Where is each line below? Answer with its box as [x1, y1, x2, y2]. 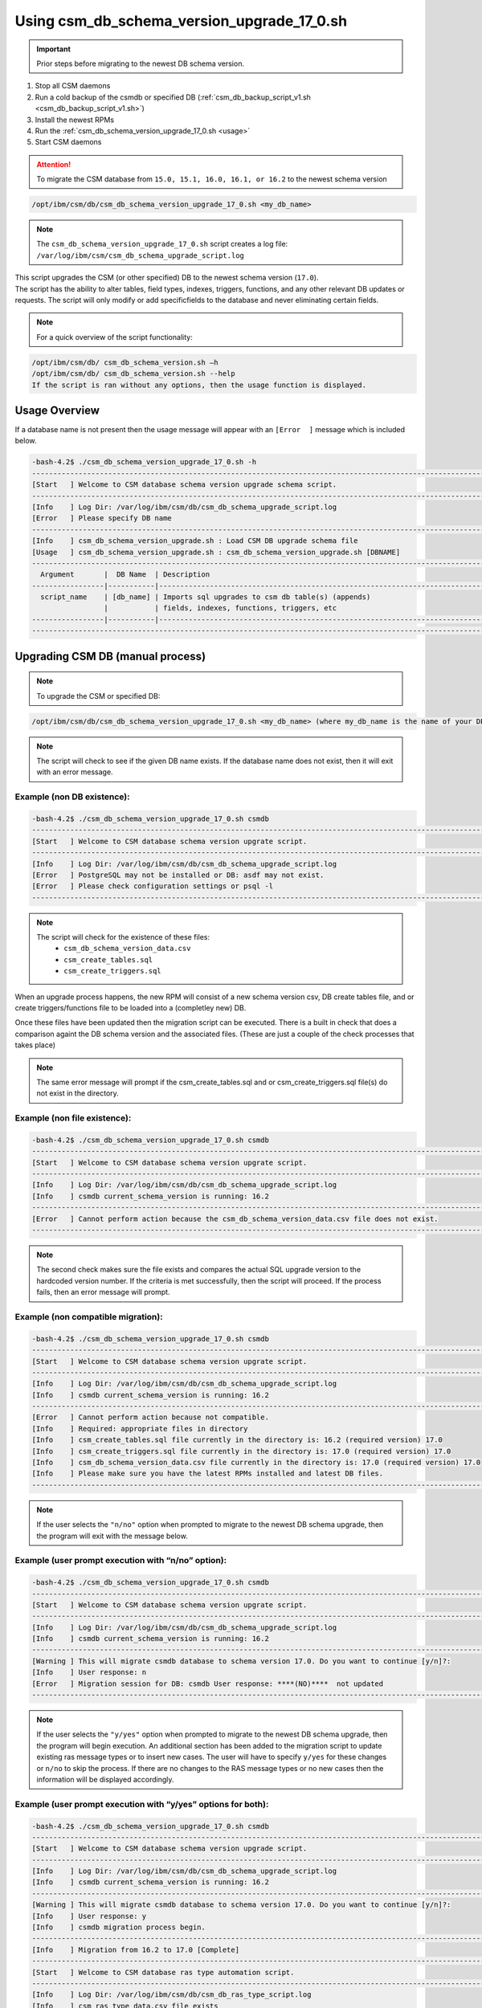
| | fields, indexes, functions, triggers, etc [103, 603, 337, 613]
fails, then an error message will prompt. [36, 1288, 170, 1297]
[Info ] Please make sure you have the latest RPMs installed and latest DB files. [31, 1469, 384, 1478]
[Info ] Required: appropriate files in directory [31, 1424, 248, 1433]
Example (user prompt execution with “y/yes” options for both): [14, 1798, 269, 1810]
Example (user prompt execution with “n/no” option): [14, 1555, 227, 1566]
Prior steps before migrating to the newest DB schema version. [36, 59, 245, 68]
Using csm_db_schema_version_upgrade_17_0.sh [14, 12, 348, 30]
